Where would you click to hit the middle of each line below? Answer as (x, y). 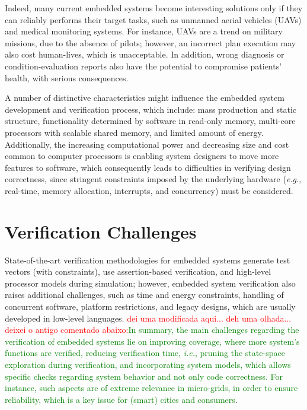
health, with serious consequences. (67, 77)
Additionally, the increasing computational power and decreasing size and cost (147, 144)
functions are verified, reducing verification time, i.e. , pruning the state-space (145, 353)
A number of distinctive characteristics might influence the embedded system (145, 98)
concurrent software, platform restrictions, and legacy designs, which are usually (150, 306)
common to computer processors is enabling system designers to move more (142, 156)
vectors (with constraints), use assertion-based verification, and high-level (138, 271)
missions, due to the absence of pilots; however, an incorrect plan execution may (151, 42)
